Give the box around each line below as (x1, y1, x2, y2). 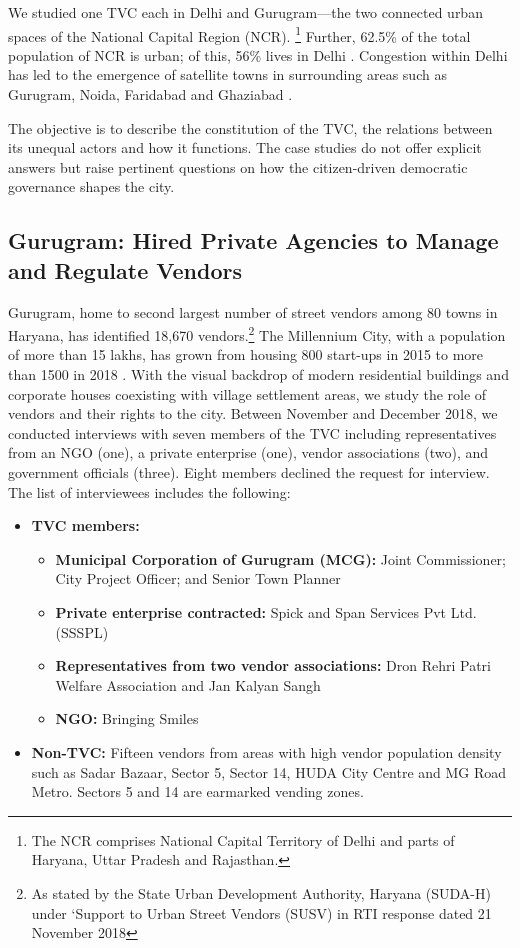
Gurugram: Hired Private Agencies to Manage (8, 225, 499, 256)
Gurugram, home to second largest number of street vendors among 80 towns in (8, 301, 498, 322)
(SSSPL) (55, 621, 109, 642)
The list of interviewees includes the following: (8, 481, 291, 502)
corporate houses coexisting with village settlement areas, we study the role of (8, 383, 487, 404)
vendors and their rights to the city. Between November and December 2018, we (8, 403, 498, 424)
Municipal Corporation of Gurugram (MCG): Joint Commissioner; (55, 548, 507, 569)
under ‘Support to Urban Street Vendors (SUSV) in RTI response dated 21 (31, 902, 492, 923)
